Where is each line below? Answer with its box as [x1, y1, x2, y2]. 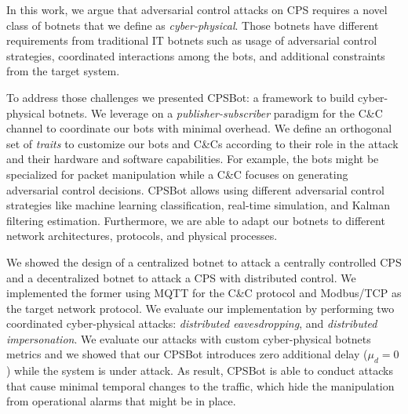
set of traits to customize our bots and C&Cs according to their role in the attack [6, 135, 399, 151]
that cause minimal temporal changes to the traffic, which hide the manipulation [6, 377, 395, 394]
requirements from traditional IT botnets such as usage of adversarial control [6, 32, 377, 49]
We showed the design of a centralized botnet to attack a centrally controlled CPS [6, 253, 402, 270]
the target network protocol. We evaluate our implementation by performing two [6, 300, 395, 316]
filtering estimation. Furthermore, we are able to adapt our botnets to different [6, 212, 385, 228]
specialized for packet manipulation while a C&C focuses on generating [6, 165, 348, 182]
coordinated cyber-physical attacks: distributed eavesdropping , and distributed [6, 315, 377, 332]
